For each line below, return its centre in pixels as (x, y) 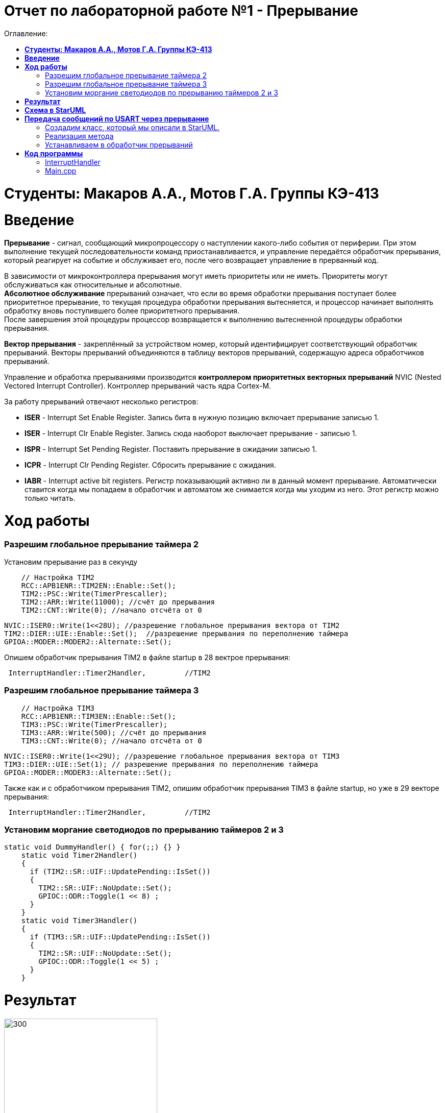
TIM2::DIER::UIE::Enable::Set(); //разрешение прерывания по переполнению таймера (176, 633)
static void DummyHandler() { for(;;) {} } (92, 847)
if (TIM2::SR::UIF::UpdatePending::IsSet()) (120, 872)
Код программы (54, 153)
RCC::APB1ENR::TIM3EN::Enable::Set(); (99, 716)
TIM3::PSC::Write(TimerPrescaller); (94, 724)
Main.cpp (61, 171)
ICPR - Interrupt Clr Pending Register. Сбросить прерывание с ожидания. (150, 465)
